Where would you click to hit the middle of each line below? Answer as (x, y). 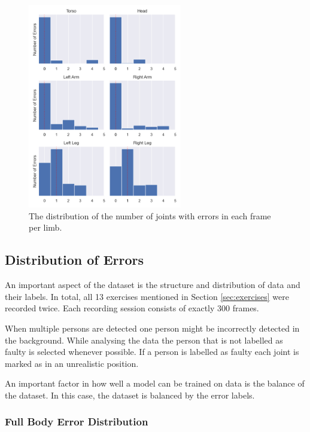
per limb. (45, 227)
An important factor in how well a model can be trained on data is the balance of (155, 383)
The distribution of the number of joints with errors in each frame (150, 215)
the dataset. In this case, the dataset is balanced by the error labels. (130, 395)
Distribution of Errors (75, 260)
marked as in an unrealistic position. (72, 363)
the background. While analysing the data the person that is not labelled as (144, 340)
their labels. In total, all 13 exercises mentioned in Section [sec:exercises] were (147, 296)
